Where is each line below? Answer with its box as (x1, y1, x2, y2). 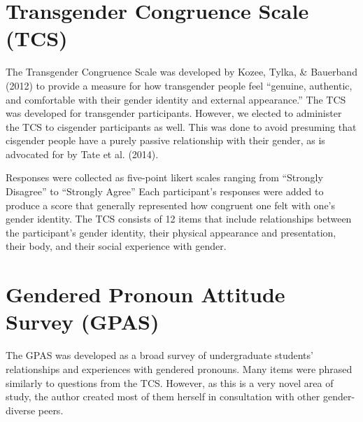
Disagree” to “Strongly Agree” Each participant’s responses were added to (6, 184, 324, 199)
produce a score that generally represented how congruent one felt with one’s (6, 197, 336, 212)
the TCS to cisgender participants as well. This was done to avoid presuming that (6, 119, 357, 134)
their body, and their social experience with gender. (6, 239, 227, 253)
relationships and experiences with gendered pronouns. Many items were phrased (6, 361, 353, 376)
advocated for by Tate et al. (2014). (6, 146, 159, 161)
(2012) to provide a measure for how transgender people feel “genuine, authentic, (6, 78, 353, 92)
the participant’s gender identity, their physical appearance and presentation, (6, 225, 336, 239)
